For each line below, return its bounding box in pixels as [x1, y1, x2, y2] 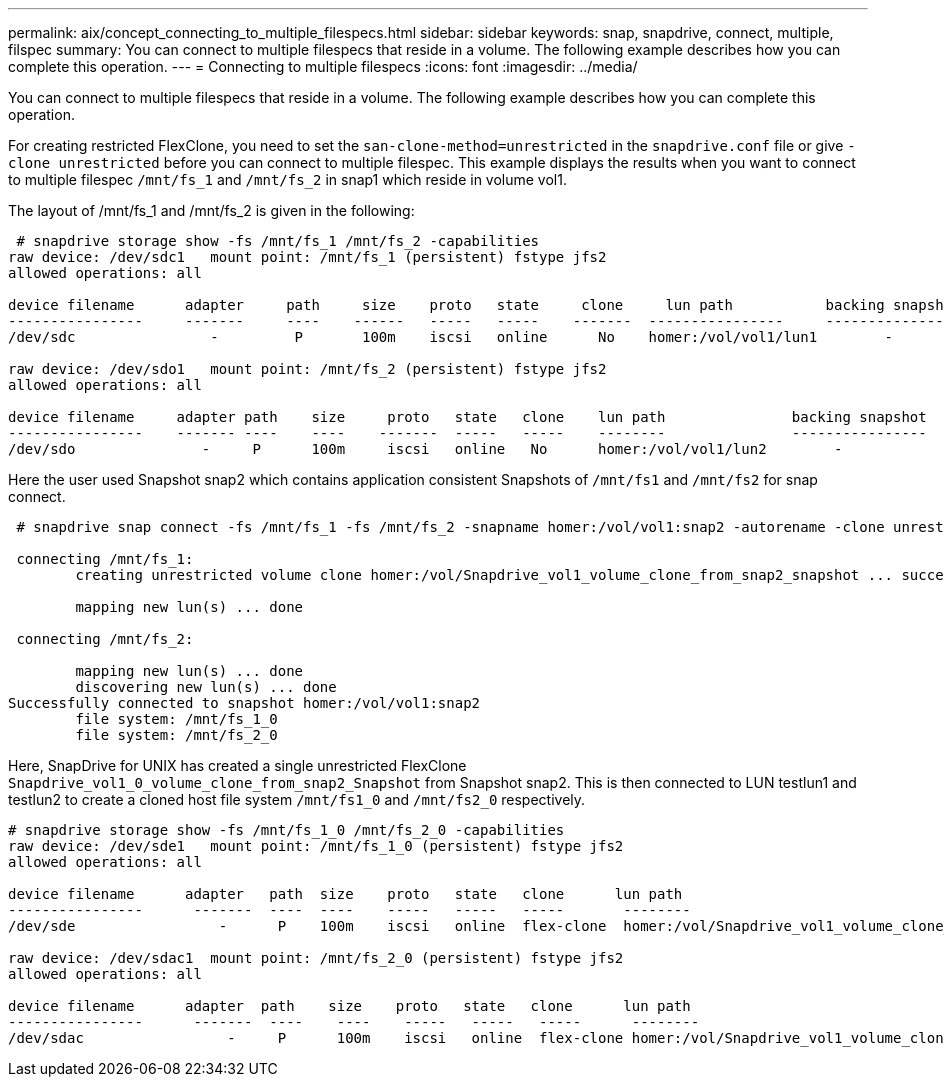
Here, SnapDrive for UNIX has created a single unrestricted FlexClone [8, 757, 467, 774]
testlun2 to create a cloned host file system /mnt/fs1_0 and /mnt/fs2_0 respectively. [8, 791, 586, 808]
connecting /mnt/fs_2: [16, 631, 194, 647]
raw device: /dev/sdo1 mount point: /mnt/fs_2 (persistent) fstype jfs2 [8, 361, 607, 377]
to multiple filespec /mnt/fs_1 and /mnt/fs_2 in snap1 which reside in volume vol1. [8, 171, 567, 188]
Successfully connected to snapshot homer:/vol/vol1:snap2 [8, 695, 481, 711]
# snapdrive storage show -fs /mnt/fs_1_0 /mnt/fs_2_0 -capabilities [8, 822, 565, 838]
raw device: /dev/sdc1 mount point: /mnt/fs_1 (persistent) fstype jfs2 [8, 249, 607, 265]
